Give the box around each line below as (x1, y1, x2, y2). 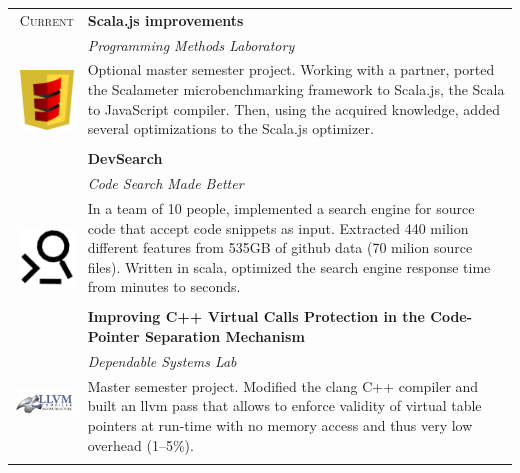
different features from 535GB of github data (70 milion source (87, 237, 473, 258)
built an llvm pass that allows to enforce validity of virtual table (87, 395, 482, 416)
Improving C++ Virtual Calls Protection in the (87, 306, 425, 327)
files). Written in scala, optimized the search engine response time (87, 256, 491, 277)
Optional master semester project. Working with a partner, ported (87, 59, 495, 80)
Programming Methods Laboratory (87, 34, 295, 55)
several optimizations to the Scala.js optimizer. (87, 118, 374, 139)
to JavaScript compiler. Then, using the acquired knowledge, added (87, 98, 500, 119)
